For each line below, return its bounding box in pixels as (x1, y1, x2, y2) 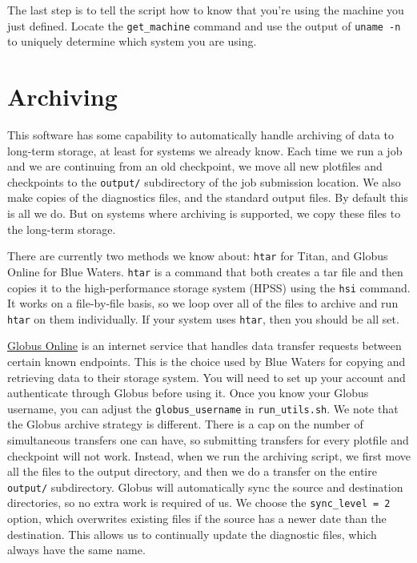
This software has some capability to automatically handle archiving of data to (7, 126, 394, 143)
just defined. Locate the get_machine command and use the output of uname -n (7, 17, 401, 34)
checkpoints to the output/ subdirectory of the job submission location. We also (7, 173, 401, 190)
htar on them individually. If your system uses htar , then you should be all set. (7, 310, 399, 327)
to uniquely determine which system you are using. (7, 33, 257, 50)
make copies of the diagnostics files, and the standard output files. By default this (7, 189, 408, 206)
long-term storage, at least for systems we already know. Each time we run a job (7, 142, 403, 159)
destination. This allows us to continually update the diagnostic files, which (7, 525, 377, 542)
